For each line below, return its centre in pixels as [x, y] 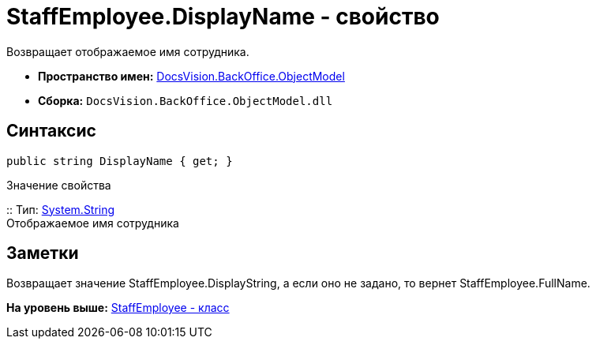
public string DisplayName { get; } [120, 161]
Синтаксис [51, 131]
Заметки [43, 253]
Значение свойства [59, 185]
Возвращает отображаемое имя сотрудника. [128, 51]
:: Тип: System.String [61, 209]
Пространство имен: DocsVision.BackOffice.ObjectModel [191, 76]
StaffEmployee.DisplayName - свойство [223, 17]
